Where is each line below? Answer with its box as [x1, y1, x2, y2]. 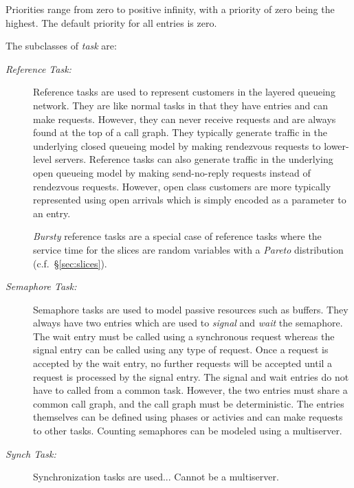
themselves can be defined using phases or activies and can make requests [33, 410, 343, 424]
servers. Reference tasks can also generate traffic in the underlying [54, 152, 333, 166]
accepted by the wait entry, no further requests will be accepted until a [33, 356, 333, 370]
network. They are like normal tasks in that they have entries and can [33, 98, 328, 112]
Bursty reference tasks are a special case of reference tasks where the [33, 229, 322, 243]
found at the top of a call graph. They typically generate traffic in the [33, 125, 327, 140]
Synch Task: [5, 446, 56, 461]
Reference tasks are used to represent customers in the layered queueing [33, 85, 335, 99]
